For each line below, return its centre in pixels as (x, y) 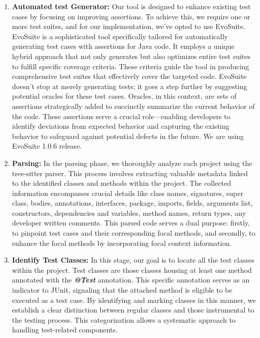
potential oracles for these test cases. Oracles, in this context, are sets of (124, 96)
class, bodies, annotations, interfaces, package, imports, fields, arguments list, (132, 203)
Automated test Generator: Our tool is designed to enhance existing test (131, 6)
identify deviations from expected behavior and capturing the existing (121, 126)
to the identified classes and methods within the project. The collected (122, 183)
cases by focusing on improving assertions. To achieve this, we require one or (131, 16)
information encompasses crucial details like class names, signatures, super (127, 193)
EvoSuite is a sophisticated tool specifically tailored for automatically (120, 36)
